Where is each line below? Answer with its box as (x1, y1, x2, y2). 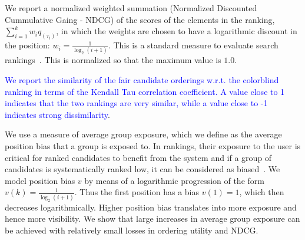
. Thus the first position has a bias (74, 186, 200, 198)
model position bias (5, 174, 75, 186)
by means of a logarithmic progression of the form (84, 174, 264, 186)
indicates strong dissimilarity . (5, 108, 110, 120)
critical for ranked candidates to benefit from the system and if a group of (5, 151, 272, 163)
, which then (239, 186, 284, 198)
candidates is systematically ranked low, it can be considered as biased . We (5, 163, 280, 175)
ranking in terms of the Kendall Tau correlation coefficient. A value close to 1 (5, 85, 285, 97)
